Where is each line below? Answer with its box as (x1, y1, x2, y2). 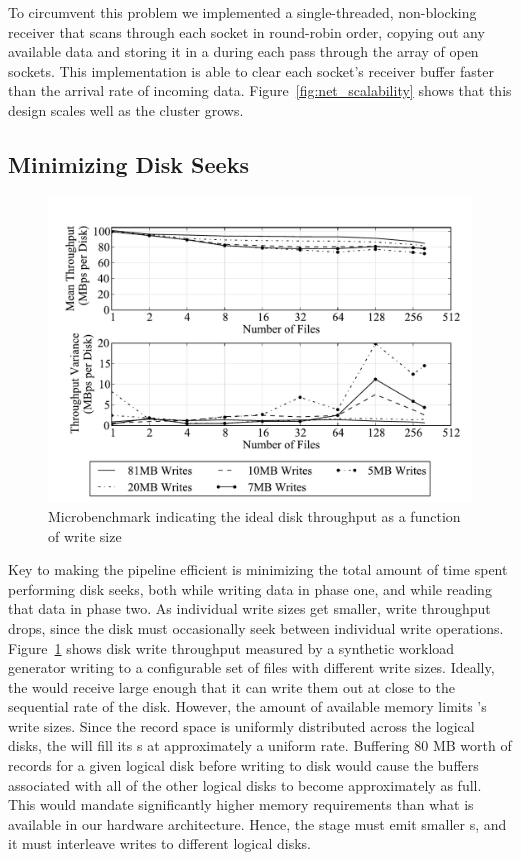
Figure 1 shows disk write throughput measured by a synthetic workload (8, 637, 455, 658)
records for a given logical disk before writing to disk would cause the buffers (8, 755, 479, 776)
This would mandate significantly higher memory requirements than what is (8, 794, 474, 815)
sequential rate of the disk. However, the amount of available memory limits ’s (8, 696, 487, 717)
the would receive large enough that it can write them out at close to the (8, 676, 455, 697)
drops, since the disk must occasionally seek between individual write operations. (8, 617, 504, 638)
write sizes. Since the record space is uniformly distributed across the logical (8, 715, 475, 736)
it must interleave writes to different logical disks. (8, 833, 311, 854)
